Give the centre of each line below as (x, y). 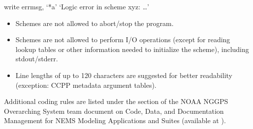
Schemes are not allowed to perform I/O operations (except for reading (123, 39)
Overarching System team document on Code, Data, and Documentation (114, 111)
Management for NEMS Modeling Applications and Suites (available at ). (115, 120)
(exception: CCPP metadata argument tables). (86, 85)
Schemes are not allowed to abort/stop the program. (95, 23)
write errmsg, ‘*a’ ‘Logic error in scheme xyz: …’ (77, 6)
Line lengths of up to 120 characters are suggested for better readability (124, 75)
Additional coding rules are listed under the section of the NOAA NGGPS (116, 101)
